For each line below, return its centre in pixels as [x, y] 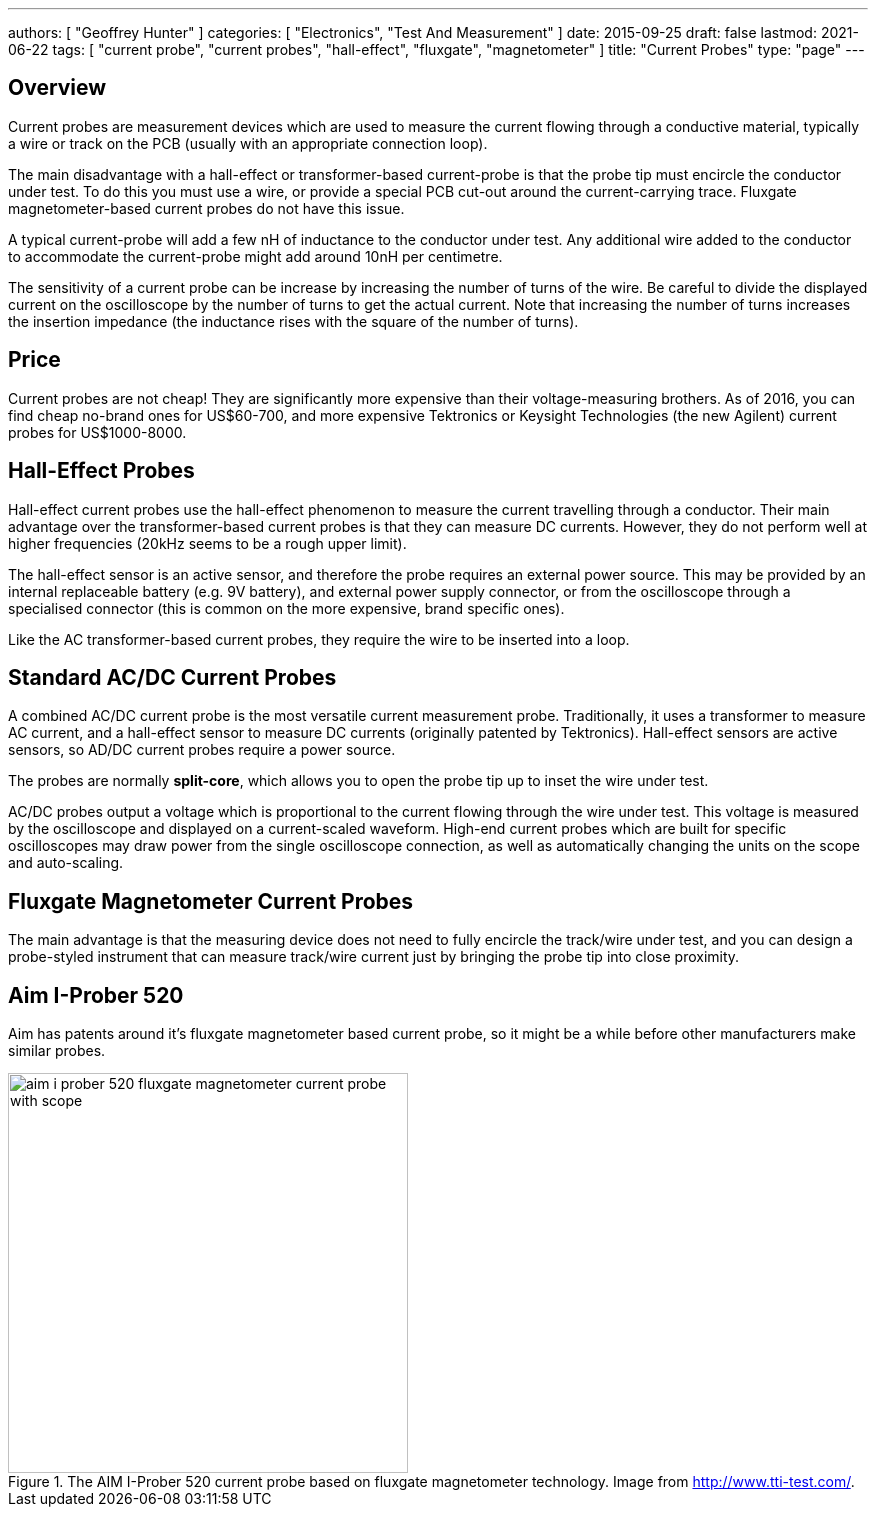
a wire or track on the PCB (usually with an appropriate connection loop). [248, 143]
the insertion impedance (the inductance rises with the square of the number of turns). [293, 321]
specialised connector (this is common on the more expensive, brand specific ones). [286, 608]
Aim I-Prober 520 [96, 995]
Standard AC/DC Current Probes [172, 677]
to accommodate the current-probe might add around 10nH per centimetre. [255, 256]
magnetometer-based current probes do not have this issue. [206, 208]
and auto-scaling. [66, 863]
